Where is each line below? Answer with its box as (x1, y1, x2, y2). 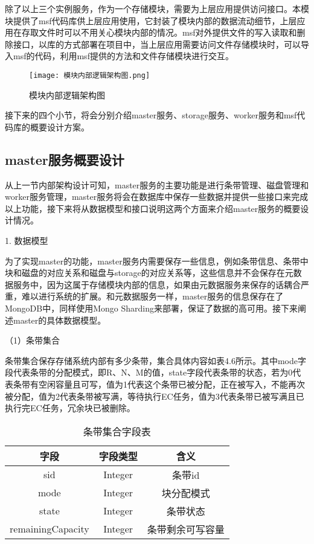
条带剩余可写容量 (147, 522, 225, 536)
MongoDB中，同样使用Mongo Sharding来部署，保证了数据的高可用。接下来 (5, 301, 298, 314)
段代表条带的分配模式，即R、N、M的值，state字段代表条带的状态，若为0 (5, 366, 293, 379)
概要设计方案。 (30, 120, 89, 133)
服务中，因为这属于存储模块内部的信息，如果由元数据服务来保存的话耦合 (13, 278, 301, 290)
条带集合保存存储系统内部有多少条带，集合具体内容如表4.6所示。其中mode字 (5, 354, 306, 366)
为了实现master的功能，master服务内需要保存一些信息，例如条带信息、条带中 (5, 254, 309, 267)
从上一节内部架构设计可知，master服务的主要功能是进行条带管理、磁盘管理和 (5, 178, 309, 191)
